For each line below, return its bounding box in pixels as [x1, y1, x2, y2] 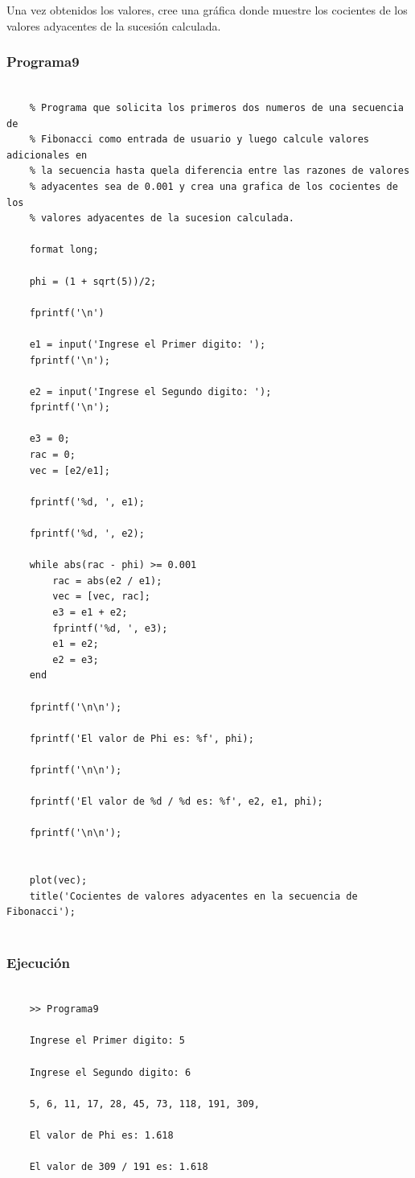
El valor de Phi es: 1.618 [29, 1130, 174, 1142]
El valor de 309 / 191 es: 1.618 [29, 1161, 208, 1173]
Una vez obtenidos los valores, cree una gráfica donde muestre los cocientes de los [6, 2, 408, 18]
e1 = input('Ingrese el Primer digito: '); [29, 338, 266, 350]
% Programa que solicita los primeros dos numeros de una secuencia [29, 102, 404, 113]
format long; [29, 244, 99, 256]
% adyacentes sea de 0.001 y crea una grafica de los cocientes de [29, 180, 398, 192]
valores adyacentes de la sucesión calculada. [6, 17, 221, 34]
